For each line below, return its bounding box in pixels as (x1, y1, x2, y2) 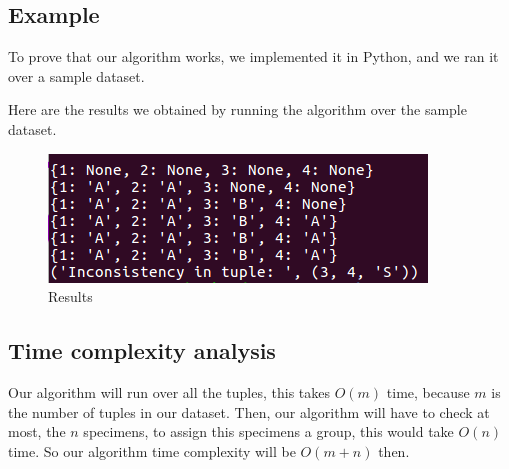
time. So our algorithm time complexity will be (8, 440, 296, 461)
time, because (386, 381, 470, 402)
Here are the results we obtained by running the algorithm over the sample (8, 99, 467, 120)
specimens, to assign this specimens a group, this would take (83, 421, 454, 442)
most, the (8, 421, 66, 442)
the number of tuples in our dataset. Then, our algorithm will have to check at (8, 401, 490, 422)
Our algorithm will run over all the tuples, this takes (8, 381, 331, 402)
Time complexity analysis (8, 335, 276, 366)
